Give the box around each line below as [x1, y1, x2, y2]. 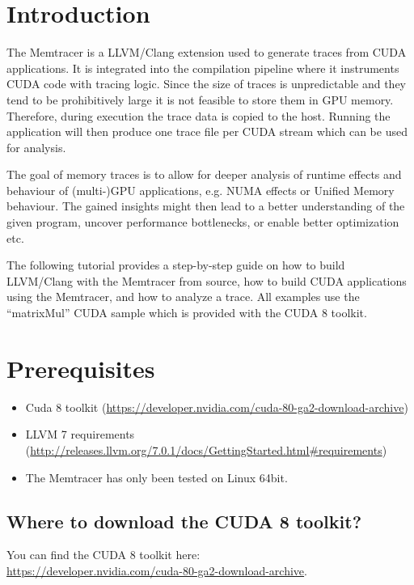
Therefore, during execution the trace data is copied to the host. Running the [6, 107, 391, 124]
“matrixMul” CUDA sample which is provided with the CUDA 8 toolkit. [6, 304, 367, 321]
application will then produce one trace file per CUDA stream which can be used [6, 123, 408, 140]
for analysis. [6, 138, 66, 155]
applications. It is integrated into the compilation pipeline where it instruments [6, 59, 399, 76]
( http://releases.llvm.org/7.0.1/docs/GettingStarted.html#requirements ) [25, 441, 387, 458]
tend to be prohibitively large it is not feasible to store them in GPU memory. [6, 91, 394, 108]
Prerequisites [6, 351, 155, 384]
